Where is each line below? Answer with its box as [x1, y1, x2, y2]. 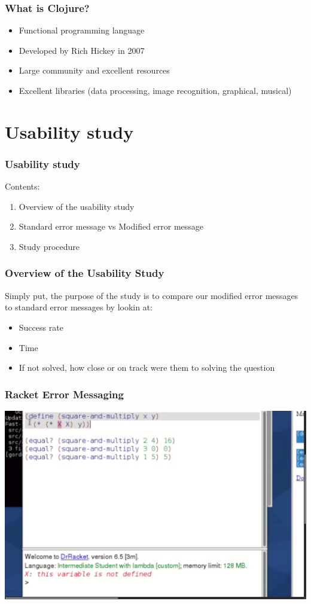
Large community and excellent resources [19, 64, 170, 77]
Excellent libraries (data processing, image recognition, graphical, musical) [19, 84, 292, 96]
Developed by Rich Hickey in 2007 [19, 44, 145, 56]
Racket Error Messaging [5, 386, 124, 401]
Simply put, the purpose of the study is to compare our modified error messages [5, 289, 298, 301]
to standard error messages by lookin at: [5, 301, 153, 313]
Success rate [19, 321, 63, 333]
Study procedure [19, 240, 80, 252]
